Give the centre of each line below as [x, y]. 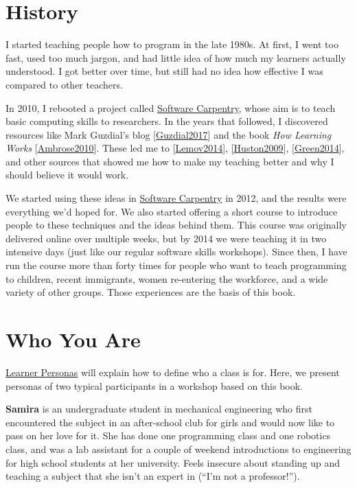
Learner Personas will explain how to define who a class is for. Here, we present [173, 372]
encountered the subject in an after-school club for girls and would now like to [170, 422]
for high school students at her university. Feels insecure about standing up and [173, 462]
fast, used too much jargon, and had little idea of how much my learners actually [176, 57]
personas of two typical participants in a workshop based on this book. [154, 385]
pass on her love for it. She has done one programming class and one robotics [168, 435]
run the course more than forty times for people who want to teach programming [176, 265]
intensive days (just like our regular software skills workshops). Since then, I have [176, 252]
